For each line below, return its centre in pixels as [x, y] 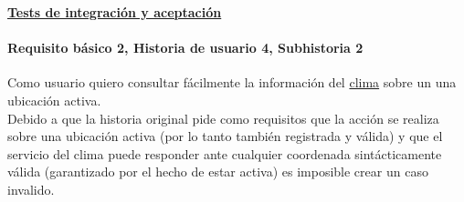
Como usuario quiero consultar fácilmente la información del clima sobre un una [232, 82]
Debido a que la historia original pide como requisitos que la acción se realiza [223, 118]
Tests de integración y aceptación [115, 12]
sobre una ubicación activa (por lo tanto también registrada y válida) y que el [225, 136]
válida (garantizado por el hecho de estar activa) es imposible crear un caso [218, 172]
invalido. [31, 189]
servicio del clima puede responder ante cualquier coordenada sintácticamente [225, 153]
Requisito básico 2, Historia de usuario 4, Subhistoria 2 [185, 48]
